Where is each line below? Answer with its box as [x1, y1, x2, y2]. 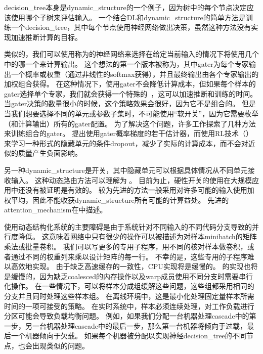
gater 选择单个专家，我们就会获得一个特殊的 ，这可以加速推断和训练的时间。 [4, 88, 257, 99]
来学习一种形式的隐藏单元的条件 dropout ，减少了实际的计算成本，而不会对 [4, 138, 248, 148]
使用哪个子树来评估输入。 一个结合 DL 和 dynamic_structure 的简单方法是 [11, 12, 246, 22]
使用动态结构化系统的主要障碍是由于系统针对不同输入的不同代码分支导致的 [4, 221, 252, 232]
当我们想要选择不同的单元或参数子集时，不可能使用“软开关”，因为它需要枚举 [4, 108, 259, 118]
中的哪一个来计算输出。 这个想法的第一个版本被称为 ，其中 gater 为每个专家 [4, 58, 249, 69]
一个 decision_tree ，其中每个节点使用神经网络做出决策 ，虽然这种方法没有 [11, 22, 251, 32]
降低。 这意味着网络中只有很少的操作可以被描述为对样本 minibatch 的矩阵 [18, 231, 257, 242]
